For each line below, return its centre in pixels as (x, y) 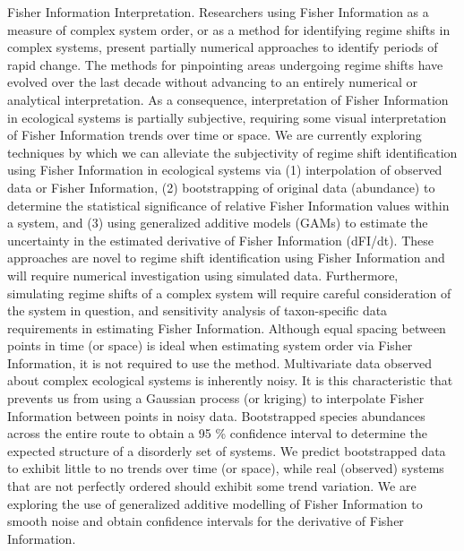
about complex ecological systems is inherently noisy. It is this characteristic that (230, 380)
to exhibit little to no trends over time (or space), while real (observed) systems (226, 468)
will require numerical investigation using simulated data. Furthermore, (203, 275)
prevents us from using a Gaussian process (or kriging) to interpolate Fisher (216, 398)
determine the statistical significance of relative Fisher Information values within (228, 205)
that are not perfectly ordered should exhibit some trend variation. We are (212, 486)
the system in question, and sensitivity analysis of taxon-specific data (198, 310)
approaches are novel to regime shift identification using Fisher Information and (226, 258)
